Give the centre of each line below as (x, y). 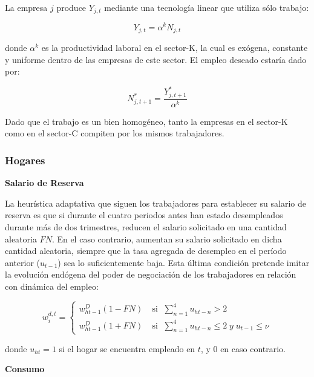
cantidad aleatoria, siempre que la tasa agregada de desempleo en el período (146, 251)
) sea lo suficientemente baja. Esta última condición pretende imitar (184, 262)
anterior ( (23, 262)
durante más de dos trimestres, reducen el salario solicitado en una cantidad (146, 226)
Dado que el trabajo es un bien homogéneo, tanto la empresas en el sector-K (146, 121)
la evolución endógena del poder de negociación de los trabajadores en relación (151, 274)
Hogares (25, 160)
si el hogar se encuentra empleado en (127, 348)
